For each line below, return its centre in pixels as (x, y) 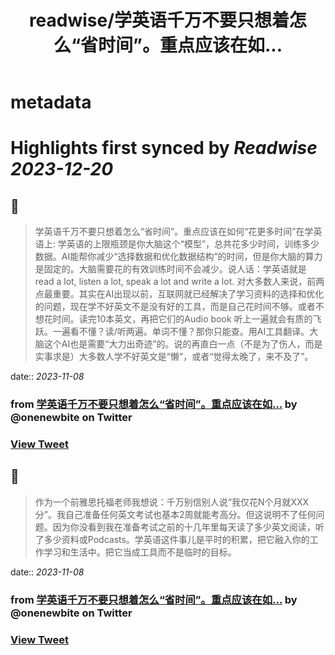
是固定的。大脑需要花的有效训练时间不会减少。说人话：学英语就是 (170, 269)
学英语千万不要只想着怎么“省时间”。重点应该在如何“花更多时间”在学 (174, 232)
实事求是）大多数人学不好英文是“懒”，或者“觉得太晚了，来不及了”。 (174, 357)
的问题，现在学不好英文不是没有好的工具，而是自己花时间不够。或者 (175, 307)
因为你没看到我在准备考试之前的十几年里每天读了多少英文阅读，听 (188, 527)
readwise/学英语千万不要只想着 (159, 20)
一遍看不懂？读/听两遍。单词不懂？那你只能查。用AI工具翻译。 (181, 332)
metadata (51, 102)
